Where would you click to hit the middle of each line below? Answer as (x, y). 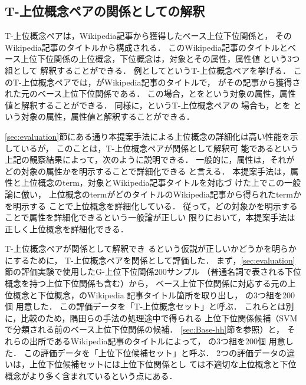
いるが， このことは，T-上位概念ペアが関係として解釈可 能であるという (160, 148)
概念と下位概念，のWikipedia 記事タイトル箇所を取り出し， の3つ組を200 (154, 294)
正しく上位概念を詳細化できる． (67, 228)
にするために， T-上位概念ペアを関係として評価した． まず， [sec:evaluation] (150, 260)
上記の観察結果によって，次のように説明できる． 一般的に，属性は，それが (150, 159)
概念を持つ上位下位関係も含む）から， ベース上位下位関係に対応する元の (146, 283)
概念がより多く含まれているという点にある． (91, 375)
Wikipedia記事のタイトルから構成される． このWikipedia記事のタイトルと (146, 47)
